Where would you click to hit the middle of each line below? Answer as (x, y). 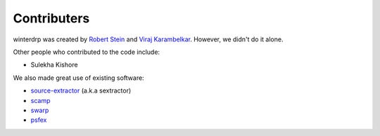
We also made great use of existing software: (78, 78)
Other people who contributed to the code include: (87, 52)
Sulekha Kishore (54, 65)
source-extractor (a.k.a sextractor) (81, 90)
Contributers (51, 18)
